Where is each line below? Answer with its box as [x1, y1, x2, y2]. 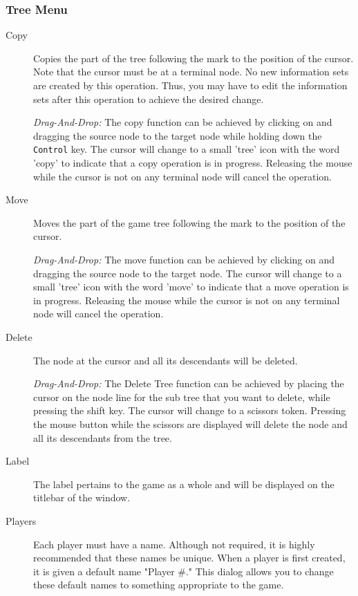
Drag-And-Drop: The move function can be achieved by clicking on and [33, 252, 335, 266]
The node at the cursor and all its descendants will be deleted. [33, 353, 298, 367]
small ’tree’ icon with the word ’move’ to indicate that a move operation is [33, 279, 349, 294]
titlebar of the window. [33, 490, 131, 505]
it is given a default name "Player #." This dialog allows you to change [33, 564, 334, 578]
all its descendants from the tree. [33, 430, 172, 445]
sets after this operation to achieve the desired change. [33, 91, 264, 106]
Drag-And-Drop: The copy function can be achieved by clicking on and [33, 115, 332, 129]
